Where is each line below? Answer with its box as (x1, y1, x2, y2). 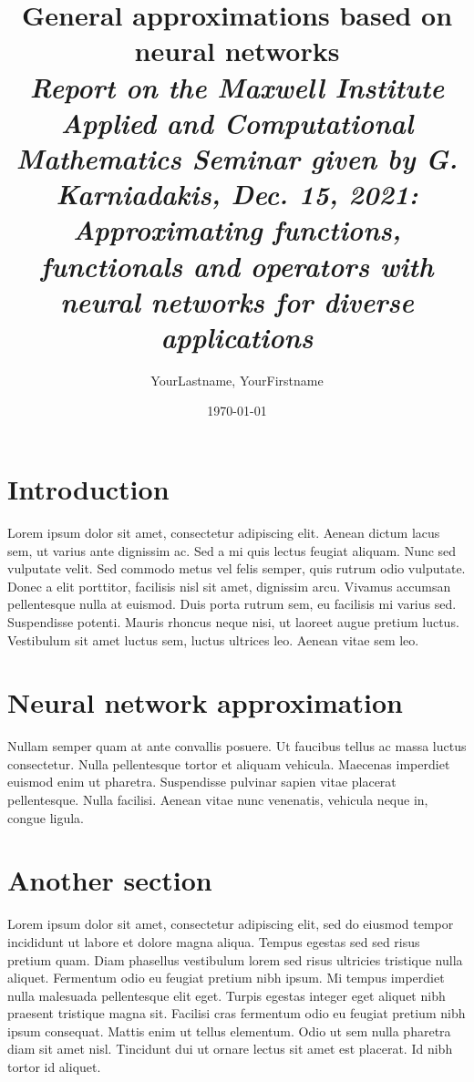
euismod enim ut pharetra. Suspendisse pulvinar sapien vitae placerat (7, 772, 397, 791)
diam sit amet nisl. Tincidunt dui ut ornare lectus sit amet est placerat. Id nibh (7, 1039, 453, 1058)
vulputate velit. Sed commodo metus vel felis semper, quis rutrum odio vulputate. (7, 559, 466, 578)
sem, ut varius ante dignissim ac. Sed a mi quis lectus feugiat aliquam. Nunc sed (7, 541, 457, 560)
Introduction (7, 470, 170, 507)
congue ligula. (7, 808, 85, 827)
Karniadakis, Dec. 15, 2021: (56, 175, 418, 213)
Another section (7, 861, 212, 899)
